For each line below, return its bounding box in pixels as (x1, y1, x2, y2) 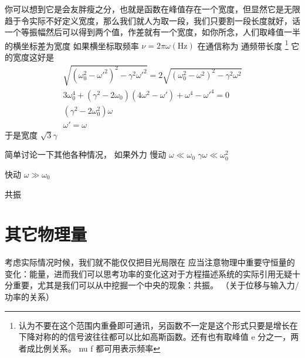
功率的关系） (5, 291, 54, 303)
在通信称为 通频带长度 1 (197, 37, 289, 52)
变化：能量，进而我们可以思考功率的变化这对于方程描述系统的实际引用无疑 (5, 267, 292, 279)
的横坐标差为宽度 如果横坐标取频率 (5, 39, 139, 52)
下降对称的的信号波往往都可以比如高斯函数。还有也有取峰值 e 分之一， (18, 330, 291, 343)
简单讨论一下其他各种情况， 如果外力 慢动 (5, 148, 167, 161)
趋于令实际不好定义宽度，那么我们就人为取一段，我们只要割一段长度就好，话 (5, 14, 300, 26)
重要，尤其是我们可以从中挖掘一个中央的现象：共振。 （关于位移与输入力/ (12, 279, 299, 291)
